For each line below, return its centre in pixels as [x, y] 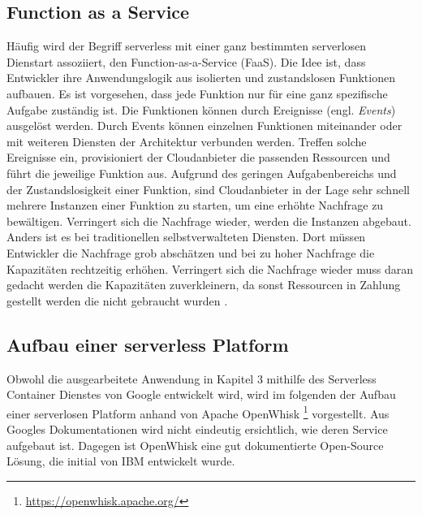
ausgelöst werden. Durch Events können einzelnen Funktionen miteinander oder [205, 126]
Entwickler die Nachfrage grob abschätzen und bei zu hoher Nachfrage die [191, 252]
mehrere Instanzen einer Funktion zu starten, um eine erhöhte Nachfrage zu [195, 205]
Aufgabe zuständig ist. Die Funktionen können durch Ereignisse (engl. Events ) [201, 109]
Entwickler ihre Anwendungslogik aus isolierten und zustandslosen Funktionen [201, 78]
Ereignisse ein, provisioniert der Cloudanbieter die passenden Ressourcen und [198, 157]
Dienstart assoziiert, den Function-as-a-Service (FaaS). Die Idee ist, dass [186, 61]
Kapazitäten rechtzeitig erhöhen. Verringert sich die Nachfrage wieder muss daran [210, 268]
